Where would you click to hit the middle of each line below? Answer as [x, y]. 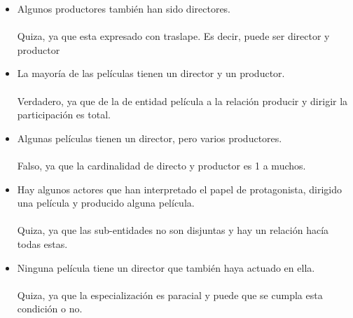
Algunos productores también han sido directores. [124, 8]
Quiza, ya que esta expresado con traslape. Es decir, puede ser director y [173, 36]
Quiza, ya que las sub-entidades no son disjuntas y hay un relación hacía [173, 230]
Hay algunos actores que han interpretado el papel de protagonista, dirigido [180, 189]
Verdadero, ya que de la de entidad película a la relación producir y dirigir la [182, 101]
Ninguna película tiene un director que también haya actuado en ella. [166, 267]
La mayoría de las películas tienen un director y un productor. [151, 73]
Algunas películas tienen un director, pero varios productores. [150, 138]
